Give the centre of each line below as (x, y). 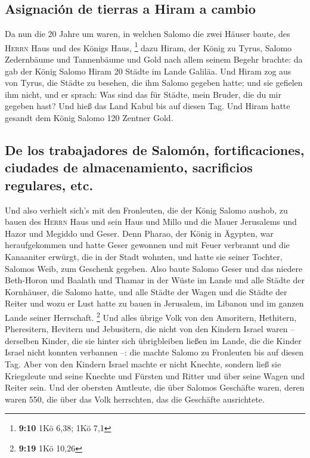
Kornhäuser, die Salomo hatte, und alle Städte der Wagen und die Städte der (146, 291)
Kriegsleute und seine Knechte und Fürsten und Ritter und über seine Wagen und (155, 375)
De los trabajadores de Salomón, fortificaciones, (155, 150)
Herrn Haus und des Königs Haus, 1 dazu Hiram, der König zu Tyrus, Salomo (148, 47)
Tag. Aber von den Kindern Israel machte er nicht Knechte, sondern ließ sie (143, 363)
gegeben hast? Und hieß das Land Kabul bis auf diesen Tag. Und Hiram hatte (148, 106)
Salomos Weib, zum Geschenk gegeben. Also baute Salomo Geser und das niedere (154, 268)
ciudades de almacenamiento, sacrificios (129, 167)
